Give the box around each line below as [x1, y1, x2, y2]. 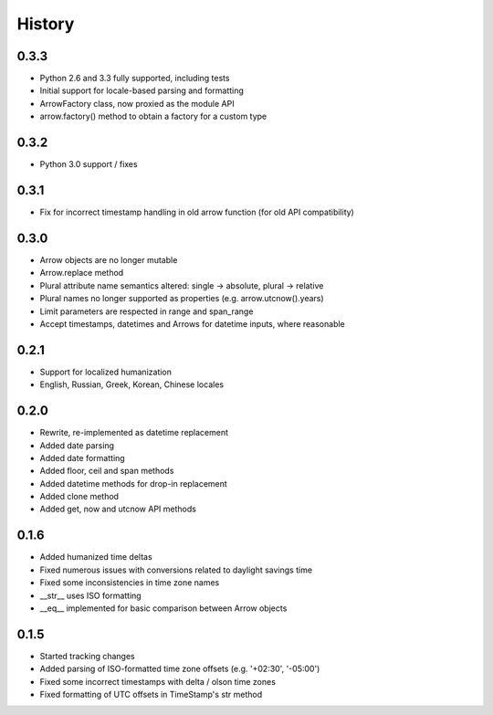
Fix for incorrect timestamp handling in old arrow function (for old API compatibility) [39, 206, 355, 218]
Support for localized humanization [39, 366, 173, 377]
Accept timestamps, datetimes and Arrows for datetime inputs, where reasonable [39, 318, 346, 329]
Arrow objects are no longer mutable [39, 254, 178, 265]
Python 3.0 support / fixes [39, 159, 138, 170]
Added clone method [39, 491, 119, 502]
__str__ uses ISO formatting [39, 590, 142, 601]
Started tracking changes [39, 650, 136, 661]
